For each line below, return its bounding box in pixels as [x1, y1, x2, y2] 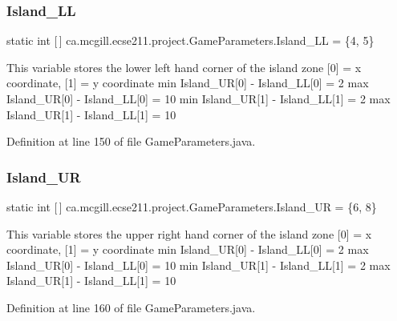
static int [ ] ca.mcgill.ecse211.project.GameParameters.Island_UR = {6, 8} [6, 199, 377, 215]
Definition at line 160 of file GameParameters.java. [6, 299, 256, 315]
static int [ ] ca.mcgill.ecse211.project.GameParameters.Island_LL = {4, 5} [6, 32, 375, 49]
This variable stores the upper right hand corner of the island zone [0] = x [6, 225, 372, 242]
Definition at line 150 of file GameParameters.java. [6, 133, 256, 150]
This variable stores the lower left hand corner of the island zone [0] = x [6, 58, 362, 75]
